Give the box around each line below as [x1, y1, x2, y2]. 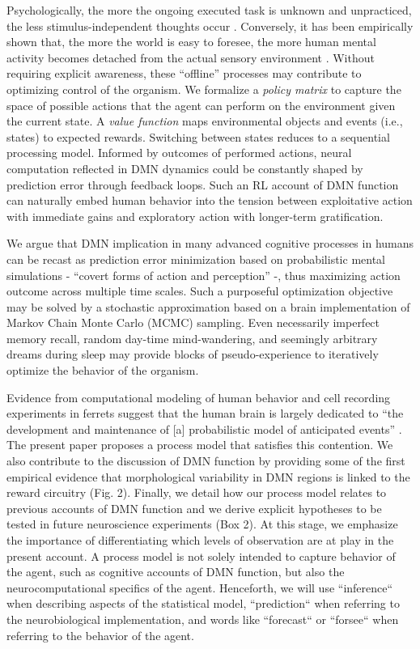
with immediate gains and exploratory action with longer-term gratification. [6, 207, 384, 224]
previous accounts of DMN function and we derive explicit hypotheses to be [6, 499, 382, 516]
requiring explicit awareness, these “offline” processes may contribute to [6, 65, 362, 82]
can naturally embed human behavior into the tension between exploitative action [6, 192, 413, 209]
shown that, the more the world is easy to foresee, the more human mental [6, 33, 376, 50]
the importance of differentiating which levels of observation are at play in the [6, 532, 394, 548]
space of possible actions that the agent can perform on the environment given [6, 96, 396, 113]
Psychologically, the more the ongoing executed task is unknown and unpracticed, [6, 2, 412, 18]
